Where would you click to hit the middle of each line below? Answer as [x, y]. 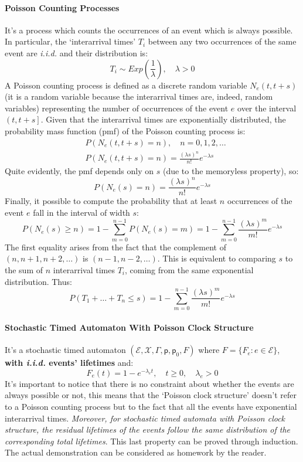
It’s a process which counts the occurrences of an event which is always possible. [149, 30]
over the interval [267, 108]
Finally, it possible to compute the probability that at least [111, 201]
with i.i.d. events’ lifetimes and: [69, 363]
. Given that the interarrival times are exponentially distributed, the [163, 119]
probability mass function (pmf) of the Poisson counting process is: [125, 130]
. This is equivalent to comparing [217, 258]
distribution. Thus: [38, 281]
